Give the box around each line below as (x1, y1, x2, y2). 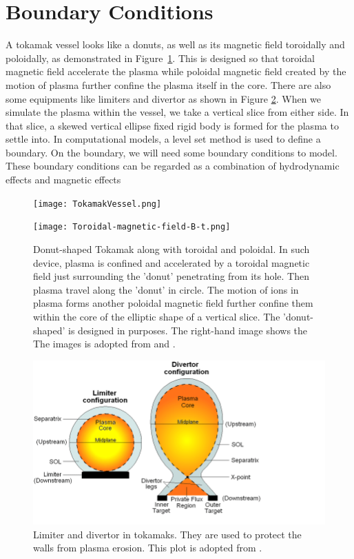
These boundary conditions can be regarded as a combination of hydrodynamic (6, 159, 340, 173)
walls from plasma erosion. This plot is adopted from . (33, 540, 262, 555)
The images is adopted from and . (33, 336, 176, 351)
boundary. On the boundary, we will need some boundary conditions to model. (6, 145, 337, 159)
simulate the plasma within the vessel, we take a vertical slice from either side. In (6, 105, 349, 119)
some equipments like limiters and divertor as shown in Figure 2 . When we (6, 91, 322, 105)
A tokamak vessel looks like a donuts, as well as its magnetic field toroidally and (6, 37, 345, 52)
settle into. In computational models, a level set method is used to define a (6, 132, 321, 146)
